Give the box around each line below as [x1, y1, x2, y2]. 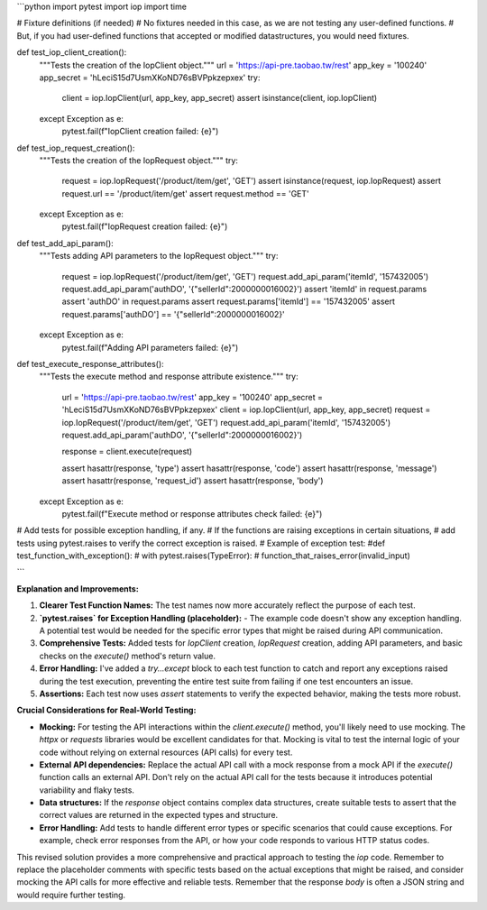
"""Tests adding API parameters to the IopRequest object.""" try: [39, 251, 279, 262]
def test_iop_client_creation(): [16, 47, 127, 58]
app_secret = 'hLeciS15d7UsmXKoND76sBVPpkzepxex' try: [39, 72, 261, 83]
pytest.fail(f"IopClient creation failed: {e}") [61, 126, 219, 137]
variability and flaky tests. [39, 785, 135, 795]
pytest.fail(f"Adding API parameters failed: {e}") [61, 342, 239, 353]
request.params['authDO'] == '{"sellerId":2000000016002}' [61, 308, 286, 319]
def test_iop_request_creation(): [16, 142, 135, 153]
